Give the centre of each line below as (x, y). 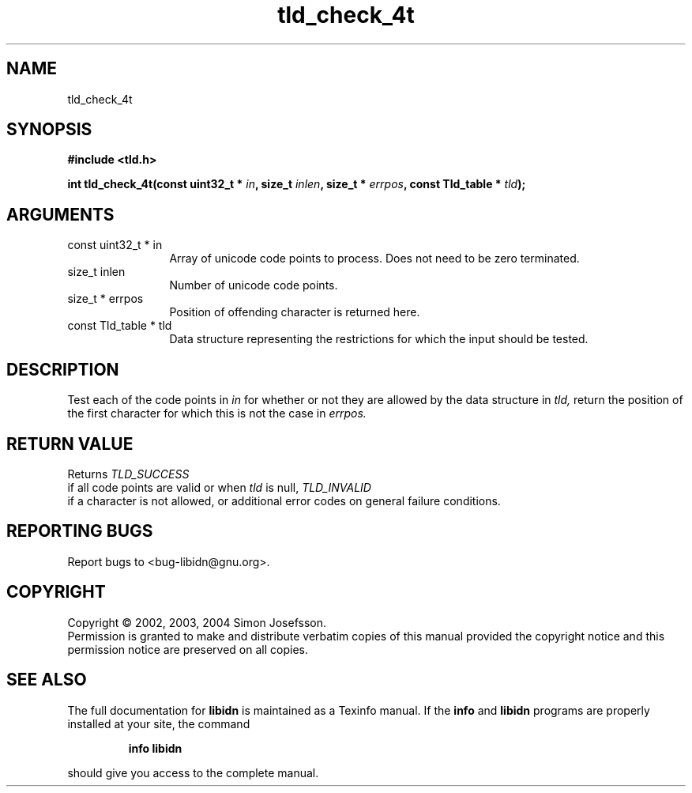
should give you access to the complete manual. (193, 772)
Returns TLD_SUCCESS (128, 474)
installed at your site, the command (159, 723)
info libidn (155, 748)
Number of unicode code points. (254, 285)
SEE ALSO (47, 680)
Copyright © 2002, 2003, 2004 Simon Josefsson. (197, 622)
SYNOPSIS (49, 130)
